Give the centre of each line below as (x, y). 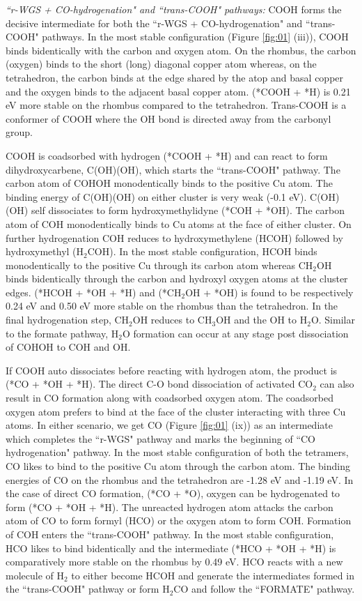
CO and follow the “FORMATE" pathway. (264, 589)
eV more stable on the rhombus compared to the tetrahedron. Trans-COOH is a (176, 105)
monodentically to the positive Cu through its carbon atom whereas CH (159, 265)
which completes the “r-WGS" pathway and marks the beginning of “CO (161, 438)
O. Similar (333, 320)
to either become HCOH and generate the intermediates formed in (213, 575)
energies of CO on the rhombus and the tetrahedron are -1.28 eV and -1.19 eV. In (180, 479)
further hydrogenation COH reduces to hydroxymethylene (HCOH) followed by (174, 237)
